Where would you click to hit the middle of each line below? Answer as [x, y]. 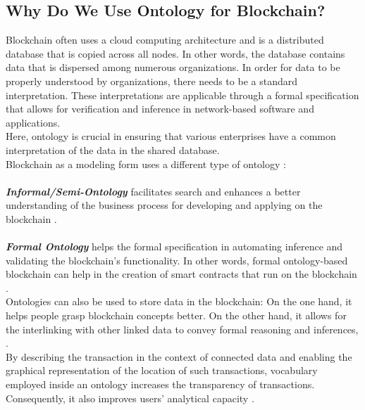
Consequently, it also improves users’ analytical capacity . [130, 398]
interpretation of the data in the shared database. [113, 149]
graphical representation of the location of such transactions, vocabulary [162, 370]
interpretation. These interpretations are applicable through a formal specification [182, 95]
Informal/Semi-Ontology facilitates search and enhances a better [153, 191]
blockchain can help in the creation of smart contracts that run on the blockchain [181, 274]
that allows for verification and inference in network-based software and [160, 109]
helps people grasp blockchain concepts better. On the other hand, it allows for [176, 315]
